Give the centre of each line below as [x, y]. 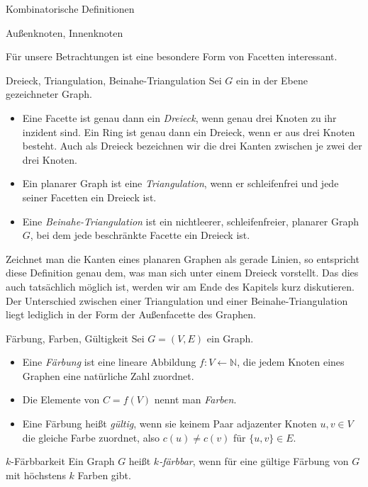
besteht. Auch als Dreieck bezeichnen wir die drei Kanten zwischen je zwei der [192, 146]
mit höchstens [36, 475]
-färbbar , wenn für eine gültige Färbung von [254, 461]
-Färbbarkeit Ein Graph [63, 461]
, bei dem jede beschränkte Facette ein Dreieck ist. [140, 235]
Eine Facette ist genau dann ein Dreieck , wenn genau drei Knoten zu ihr [179, 117]
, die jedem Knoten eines [291, 362]
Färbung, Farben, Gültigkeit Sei [75, 338]
